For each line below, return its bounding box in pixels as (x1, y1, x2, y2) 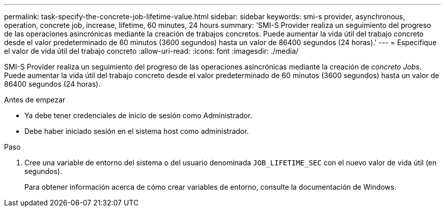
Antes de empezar (4, 95, 66, 104)
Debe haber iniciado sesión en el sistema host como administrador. (24, 127, 249, 135)
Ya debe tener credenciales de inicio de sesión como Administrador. (24, 111, 252, 120)
